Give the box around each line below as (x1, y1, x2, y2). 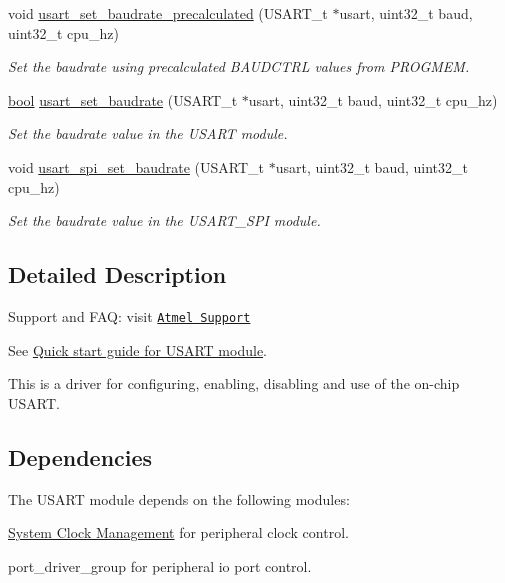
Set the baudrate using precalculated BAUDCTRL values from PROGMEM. (8, 56, 470, 77)
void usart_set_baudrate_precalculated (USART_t (8, 3, 328, 23)
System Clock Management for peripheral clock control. (8, 522, 349, 543)
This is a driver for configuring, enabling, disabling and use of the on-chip (8, 373, 460, 394)
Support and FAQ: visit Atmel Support (8, 305, 251, 326)
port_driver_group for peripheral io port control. (8, 555, 312, 576)
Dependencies (8, 441, 153, 472)
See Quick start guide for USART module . (8, 339, 267, 360)
